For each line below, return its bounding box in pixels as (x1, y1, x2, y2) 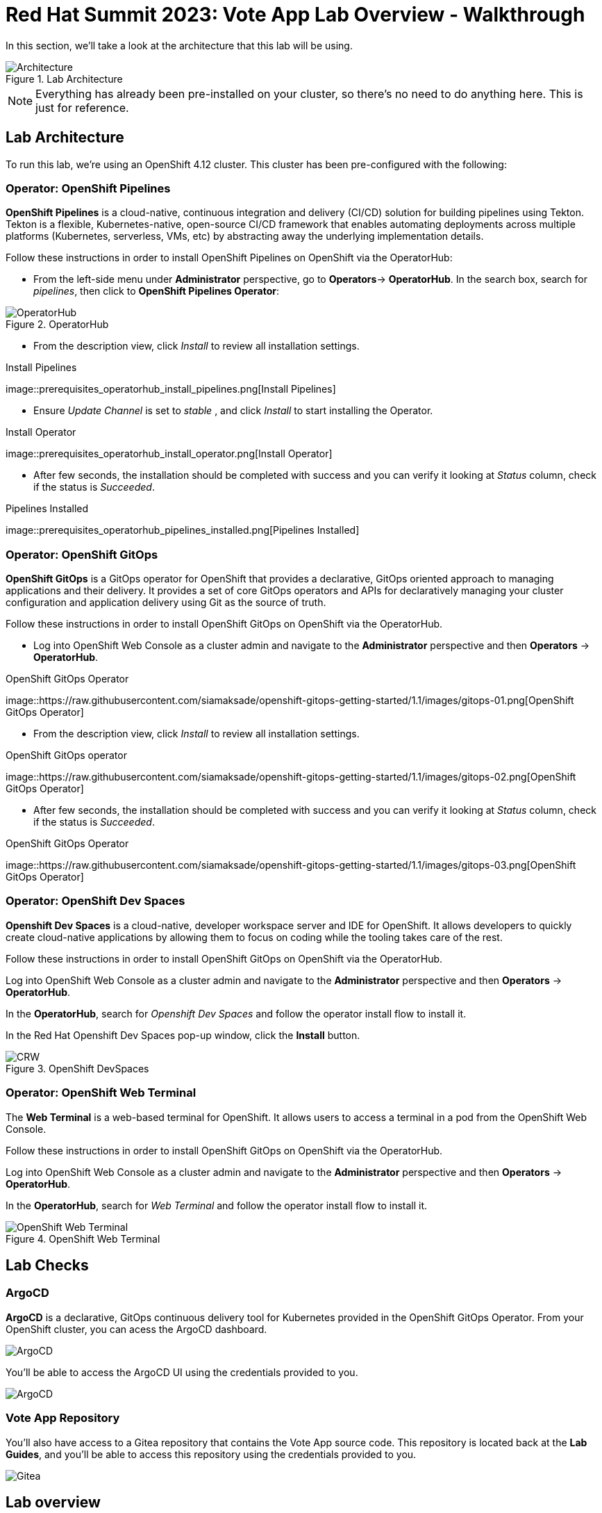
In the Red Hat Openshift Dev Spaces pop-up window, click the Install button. (6, 1029, 360, 1041)
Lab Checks (6, 1257, 89, 1275)
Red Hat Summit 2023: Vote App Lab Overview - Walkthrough (6, 3, 585, 26)
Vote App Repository (6, 1411, 120, 1425)
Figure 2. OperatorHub (6, 318, 109, 331)
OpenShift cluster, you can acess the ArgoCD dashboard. (6, 1323, 267, 1335)
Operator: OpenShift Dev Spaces (6, 894, 185, 908)
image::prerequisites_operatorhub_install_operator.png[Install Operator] (6, 448, 333, 460)
